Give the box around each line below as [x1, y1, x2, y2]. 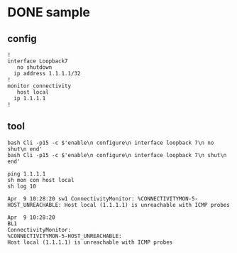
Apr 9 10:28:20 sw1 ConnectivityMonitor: [7, 195, 135, 203]
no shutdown [16, 64, 53, 71]
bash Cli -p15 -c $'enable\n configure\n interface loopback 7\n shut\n [7, 151, 227, 158]
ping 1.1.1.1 [7, 170, 46, 178]
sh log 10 [7, 183, 37, 190]
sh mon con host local [7, 176, 75, 183]
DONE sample [7, 4, 91, 21]
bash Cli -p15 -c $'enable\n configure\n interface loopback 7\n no [7, 139, 214, 146]
